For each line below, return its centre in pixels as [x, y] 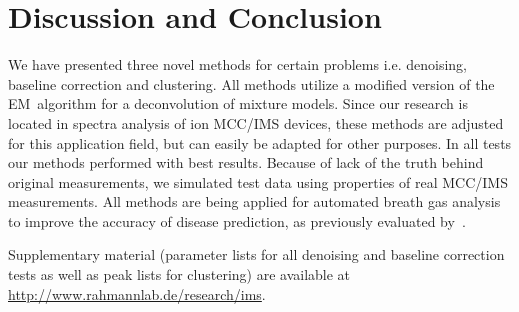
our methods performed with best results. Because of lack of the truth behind [246, 162]
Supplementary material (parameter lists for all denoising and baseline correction [256, 254]
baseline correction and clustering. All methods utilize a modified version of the [251, 83]
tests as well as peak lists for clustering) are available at [179, 274]
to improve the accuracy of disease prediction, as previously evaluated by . [237, 220]
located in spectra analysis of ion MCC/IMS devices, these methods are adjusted [256, 122]
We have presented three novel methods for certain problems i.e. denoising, [237, 64]
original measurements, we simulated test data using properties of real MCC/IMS [258, 181]
